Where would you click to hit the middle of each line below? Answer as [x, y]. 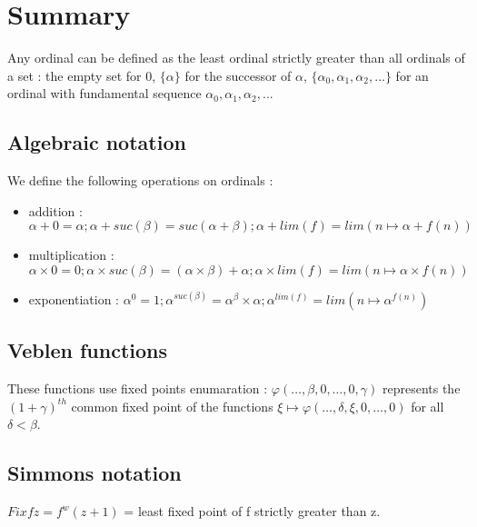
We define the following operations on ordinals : [140, 180]
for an [412, 75]
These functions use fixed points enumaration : [138, 388]
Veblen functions [88, 350]
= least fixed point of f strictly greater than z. [252, 511]
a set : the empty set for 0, [82, 75]
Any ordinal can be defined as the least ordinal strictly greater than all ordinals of [236, 58]
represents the [421, 388]
